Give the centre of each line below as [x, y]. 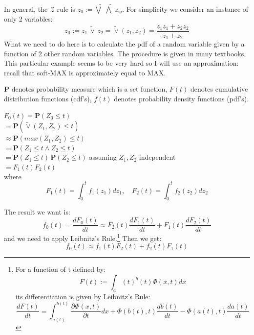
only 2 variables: [28, 18]
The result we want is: [37, 212]
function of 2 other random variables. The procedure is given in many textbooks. [125, 53]
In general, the [26, 9]
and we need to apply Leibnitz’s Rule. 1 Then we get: [83, 237]
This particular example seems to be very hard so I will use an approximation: [121, 63]
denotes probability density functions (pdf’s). [181, 99]
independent [157, 157]
